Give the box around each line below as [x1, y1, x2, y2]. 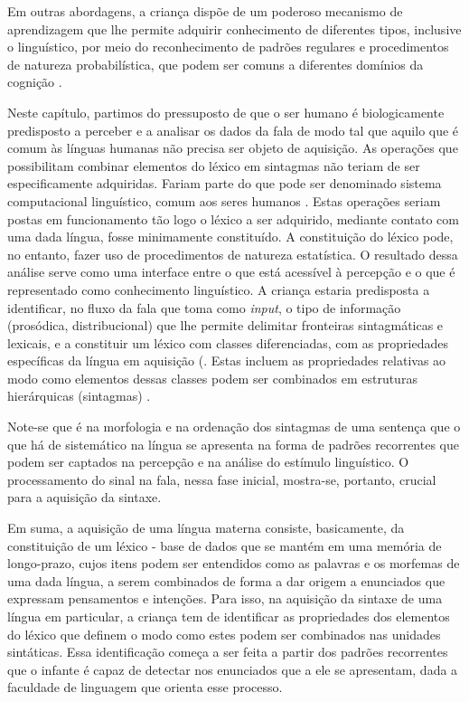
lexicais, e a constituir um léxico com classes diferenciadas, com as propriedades [7, 333, 448, 352]
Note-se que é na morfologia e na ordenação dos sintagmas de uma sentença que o [7, 417, 461, 436]
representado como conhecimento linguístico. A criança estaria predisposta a [7, 280, 430, 299]
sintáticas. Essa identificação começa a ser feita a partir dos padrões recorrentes [7, 642, 448, 661]
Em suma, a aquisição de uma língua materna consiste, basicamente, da [7, 518, 405, 537]
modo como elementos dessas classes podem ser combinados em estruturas [7, 368, 417, 387]
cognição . [7, 72, 62, 91]
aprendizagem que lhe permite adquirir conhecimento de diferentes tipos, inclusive [7, 19, 462, 38]
